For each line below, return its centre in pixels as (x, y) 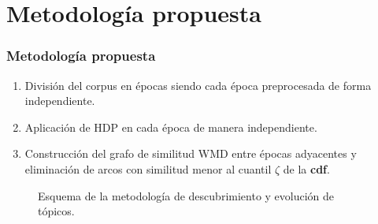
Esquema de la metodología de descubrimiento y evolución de (186, 195)
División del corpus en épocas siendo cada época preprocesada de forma (198, 85)
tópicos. (56, 211)
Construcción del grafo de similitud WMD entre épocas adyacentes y (191, 153)
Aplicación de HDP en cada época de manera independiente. (171, 127)
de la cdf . (306, 168)
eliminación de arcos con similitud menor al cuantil (148, 168)
